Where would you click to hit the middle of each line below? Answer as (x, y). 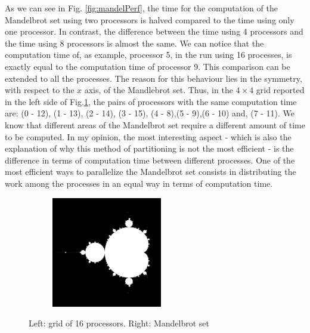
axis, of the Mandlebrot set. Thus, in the (159, 90)
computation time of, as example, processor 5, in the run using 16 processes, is (148, 55)
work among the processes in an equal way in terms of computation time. (139, 183)
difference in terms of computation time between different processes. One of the (150, 160)
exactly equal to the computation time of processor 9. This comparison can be (148, 66)
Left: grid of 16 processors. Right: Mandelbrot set (119, 323)
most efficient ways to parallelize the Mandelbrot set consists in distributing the (151, 172)
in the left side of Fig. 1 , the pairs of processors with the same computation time (151, 101)
